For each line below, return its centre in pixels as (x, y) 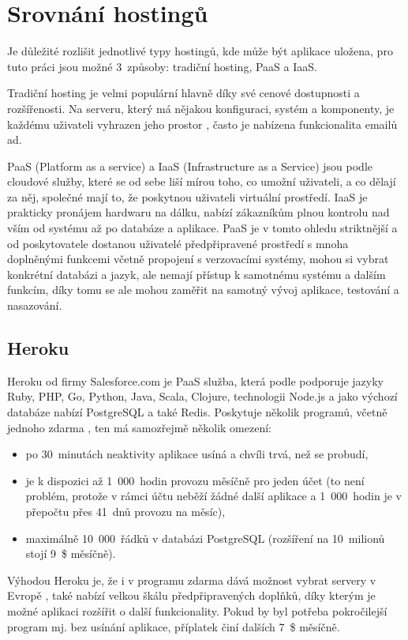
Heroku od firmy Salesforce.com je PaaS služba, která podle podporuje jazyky (195, 380)
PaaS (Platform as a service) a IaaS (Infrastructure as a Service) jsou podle (190, 166)
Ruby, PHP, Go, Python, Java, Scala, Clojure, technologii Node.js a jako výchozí (202, 396)
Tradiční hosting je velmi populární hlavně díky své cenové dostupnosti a (183, 93)
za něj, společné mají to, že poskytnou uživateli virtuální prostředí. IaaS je (187, 196)
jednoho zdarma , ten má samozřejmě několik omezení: (139, 427)
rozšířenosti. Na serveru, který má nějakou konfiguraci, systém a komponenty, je (201, 108)
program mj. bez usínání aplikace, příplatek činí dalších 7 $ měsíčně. (174, 626)
